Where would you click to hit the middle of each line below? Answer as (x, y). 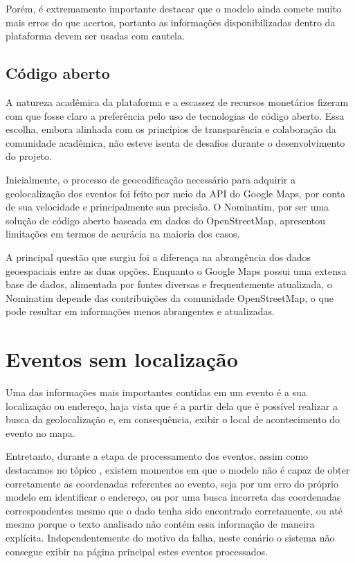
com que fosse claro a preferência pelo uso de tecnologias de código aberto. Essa (175, 115)
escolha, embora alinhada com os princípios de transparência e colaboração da (171, 129)
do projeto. (29, 156)
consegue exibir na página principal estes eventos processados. (137, 551)
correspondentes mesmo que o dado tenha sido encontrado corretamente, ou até (174, 510)
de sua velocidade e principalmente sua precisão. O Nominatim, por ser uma (167, 207)
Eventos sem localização (122, 359)
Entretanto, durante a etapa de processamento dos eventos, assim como (157, 456)
